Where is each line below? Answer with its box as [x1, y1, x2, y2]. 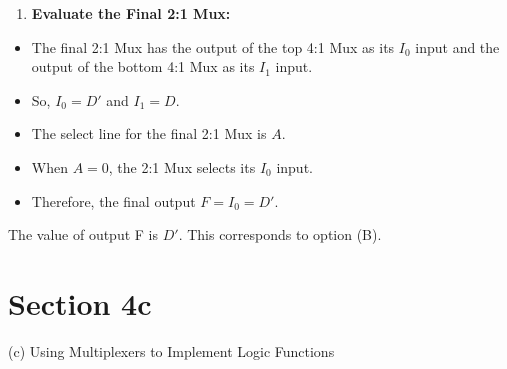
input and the [415, 36, 500, 57]
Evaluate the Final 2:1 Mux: [31, 3, 231, 23]
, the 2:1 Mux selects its [108, 156, 256, 177]
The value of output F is [8, 224, 158, 245]
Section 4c [8, 282, 152, 323]
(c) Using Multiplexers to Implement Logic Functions [8, 340, 335, 361]
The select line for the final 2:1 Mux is [31, 123, 267, 144]
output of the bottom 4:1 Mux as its [31, 56, 255, 77]
